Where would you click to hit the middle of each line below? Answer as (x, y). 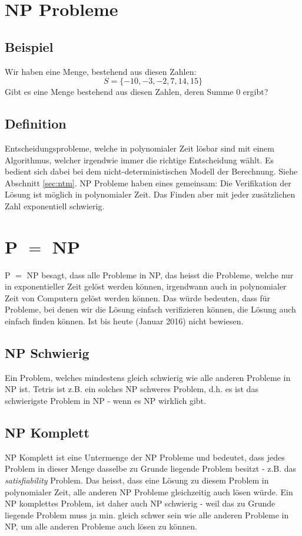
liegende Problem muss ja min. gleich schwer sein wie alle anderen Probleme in (147, 514)
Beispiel (29, 46)
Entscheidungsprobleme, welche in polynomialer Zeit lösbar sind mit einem (140, 148)
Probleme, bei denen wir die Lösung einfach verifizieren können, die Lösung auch (150, 309)
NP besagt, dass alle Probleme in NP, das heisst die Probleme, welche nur (160, 274)
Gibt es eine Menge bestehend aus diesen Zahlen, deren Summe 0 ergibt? (137, 92)
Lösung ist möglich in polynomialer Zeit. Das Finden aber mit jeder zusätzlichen (150, 194)
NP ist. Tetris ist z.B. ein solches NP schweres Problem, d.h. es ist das (132, 389)
